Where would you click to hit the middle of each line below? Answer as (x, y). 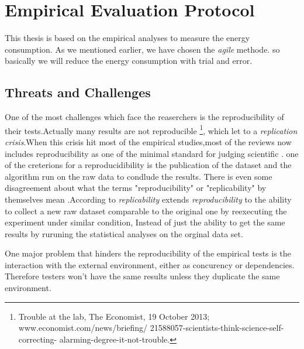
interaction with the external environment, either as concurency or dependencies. (150, 264)
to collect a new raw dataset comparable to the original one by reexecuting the (146, 211)
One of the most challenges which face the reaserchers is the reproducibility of (144, 117)
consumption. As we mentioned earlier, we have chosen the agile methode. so (142, 49)
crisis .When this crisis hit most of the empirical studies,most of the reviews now (148, 141)
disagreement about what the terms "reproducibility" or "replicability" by (136, 188)
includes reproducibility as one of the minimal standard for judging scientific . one (152, 153)
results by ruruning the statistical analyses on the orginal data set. (124, 233)
